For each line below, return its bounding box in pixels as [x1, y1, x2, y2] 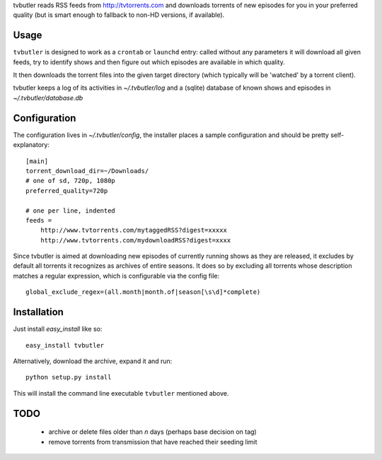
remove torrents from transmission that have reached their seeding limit [48, 437, 257, 446]
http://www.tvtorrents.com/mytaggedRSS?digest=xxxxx [40, 226, 228, 235]
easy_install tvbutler [25, 341, 105, 349]
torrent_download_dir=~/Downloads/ [25, 167, 149, 175]
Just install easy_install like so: [13, 325, 103, 334]
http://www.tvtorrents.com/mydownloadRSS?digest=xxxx [40, 236, 231, 244]
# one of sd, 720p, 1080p [25, 177, 116, 185]
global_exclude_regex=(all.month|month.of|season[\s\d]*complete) [25, 288, 261, 296]
